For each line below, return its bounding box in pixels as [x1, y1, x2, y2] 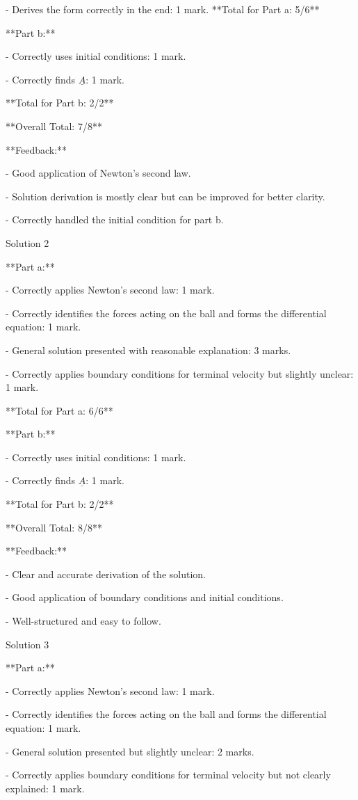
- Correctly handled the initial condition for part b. [6, 212, 224, 227]
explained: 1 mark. [6, 781, 85, 795]
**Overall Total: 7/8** [6, 118, 102, 133]
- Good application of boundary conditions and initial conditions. [6, 590, 284, 605]
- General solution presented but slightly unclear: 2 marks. [6, 744, 254, 758]
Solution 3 [6, 637, 49, 651]
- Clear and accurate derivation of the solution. [6, 566, 206, 581]
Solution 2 [6, 235, 49, 250]
